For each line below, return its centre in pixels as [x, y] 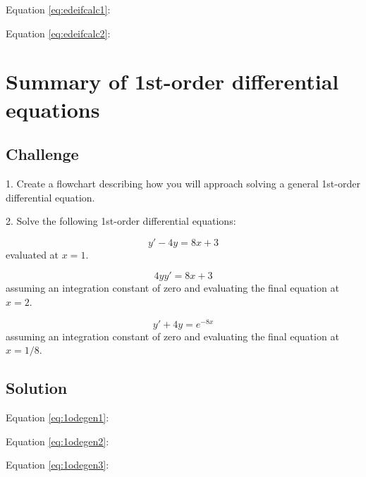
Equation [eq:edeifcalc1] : [58, 9]
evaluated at [32, 254]
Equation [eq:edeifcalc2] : [58, 33]
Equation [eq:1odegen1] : [57, 417]
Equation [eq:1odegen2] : [57, 441]
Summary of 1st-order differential [172, 81]
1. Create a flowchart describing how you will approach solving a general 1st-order [183, 183]
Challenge [42, 154]
